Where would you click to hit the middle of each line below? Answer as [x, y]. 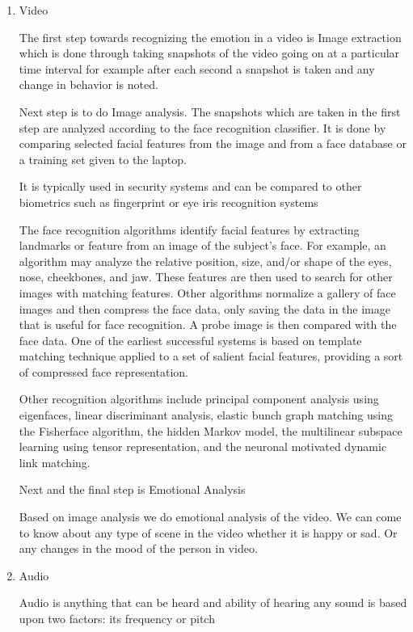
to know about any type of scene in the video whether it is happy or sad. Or [208, 532]
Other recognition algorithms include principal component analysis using [199, 399]
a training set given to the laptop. [103, 159]
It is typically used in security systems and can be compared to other [190, 186]
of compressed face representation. [103, 371]
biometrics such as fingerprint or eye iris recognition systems [169, 202]
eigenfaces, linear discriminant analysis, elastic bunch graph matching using [206, 415]
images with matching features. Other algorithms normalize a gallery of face [207, 292]
